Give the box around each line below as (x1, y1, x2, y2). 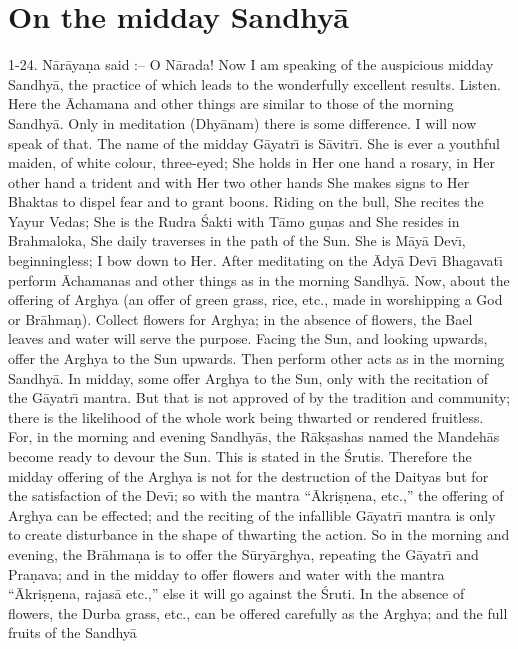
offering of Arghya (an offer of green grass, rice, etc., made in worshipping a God (8, 289, 503, 310)
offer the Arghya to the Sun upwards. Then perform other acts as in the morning (8, 348, 505, 369)
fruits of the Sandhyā (8, 622, 137, 643)
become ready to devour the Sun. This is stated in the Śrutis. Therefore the (8, 446, 472, 466)
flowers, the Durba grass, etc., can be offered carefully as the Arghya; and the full (8, 602, 508, 623)
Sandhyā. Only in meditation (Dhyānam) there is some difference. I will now (8, 112, 477, 133)
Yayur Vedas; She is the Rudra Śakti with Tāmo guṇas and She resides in (8, 210, 460, 231)
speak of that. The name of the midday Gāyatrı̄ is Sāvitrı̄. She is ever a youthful (8, 132, 501, 153)
